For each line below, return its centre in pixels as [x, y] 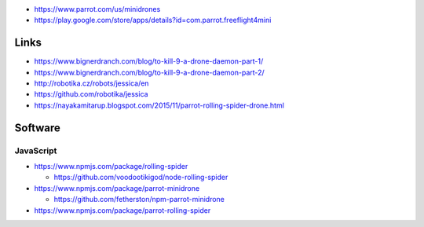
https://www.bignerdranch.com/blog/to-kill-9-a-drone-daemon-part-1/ [149, 61]
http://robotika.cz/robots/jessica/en [91, 83]
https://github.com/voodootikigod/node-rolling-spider [141, 178]
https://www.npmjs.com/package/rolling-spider [111, 167]
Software [37, 128]
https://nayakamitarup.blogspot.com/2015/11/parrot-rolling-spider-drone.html [159, 105]
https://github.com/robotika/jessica [91, 94]
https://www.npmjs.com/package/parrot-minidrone [117, 188]
